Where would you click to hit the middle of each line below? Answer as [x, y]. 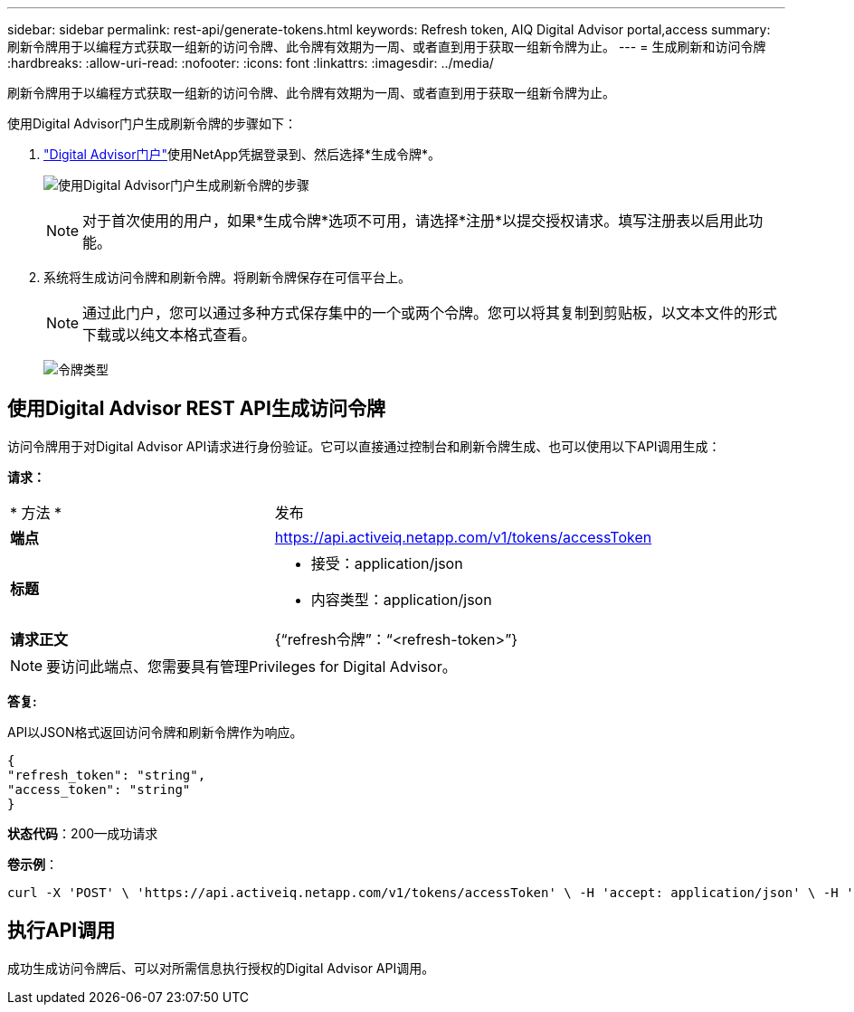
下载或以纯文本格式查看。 [170, 335]
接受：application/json [387, 563]
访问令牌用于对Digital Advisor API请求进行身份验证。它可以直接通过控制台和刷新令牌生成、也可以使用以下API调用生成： [364, 446]
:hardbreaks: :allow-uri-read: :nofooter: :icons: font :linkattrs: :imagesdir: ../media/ [251, 63]
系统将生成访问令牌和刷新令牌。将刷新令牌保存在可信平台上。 [227, 277]
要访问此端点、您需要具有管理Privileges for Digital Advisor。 [251, 666]
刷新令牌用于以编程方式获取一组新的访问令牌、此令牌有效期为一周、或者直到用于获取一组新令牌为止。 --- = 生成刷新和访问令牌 [387, 47]
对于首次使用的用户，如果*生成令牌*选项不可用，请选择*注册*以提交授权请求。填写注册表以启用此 [416, 221]
